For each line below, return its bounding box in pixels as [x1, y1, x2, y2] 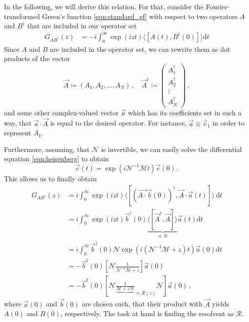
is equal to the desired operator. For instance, [50, 118, 187, 128]
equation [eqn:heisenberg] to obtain [4, 153, 109, 164]
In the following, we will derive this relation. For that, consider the [4, 1, 204, 11]
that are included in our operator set [27, 21, 137, 31]
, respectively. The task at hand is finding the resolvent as [60, 308, 234, 319]
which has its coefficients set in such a [128, 107, 242, 117]
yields [212, 299, 229, 309]
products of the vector [4, 53, 70, 64]
